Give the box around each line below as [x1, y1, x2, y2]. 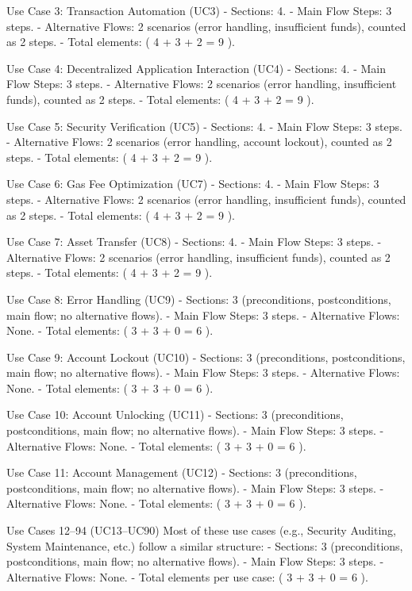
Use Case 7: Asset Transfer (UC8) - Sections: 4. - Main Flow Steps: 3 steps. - [6, 233, 382, 250]
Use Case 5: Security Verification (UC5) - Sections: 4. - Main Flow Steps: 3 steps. [6, 117, 402, 134]
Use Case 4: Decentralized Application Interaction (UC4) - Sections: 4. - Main [6, 59, 387, 76]
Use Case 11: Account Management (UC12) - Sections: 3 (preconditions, [6, 464, 357, 481]
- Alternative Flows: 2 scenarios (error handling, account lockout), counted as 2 [6, 133, 392, 150]
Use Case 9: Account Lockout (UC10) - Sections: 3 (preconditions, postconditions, [6, 348, 406, 365]
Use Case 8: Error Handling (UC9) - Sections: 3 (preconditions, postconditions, [6, 290, 391, 307]
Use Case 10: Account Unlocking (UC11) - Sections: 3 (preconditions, [6, 406, 344, 423]
